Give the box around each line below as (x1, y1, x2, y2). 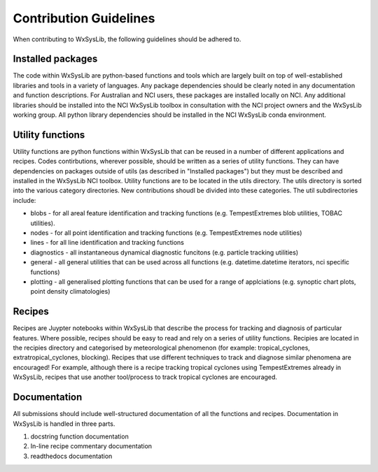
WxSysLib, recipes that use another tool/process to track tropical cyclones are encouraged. (13, 373, 278, 381)
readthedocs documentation (30, 452, 113, 460)
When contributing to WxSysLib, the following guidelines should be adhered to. (13, 35, 241, 43)
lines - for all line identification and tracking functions (30, 238, 185, 247)
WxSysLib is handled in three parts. (13, 420, 115, 428)
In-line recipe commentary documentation (30, 442, 153, 450)
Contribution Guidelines (13, 10, 155, 26)
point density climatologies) (30, 287, 111, 296)
